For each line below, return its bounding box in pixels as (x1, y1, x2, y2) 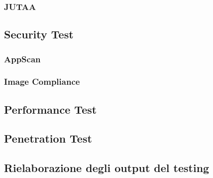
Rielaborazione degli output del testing (4, 160, 210, 176)
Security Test (4, 26, 74, 42)
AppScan (4, 52, 41, 65)
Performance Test (4, 101, 97, 117)
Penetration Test (4, 131, 92, 146)
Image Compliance (4, 75, 80, 88)
